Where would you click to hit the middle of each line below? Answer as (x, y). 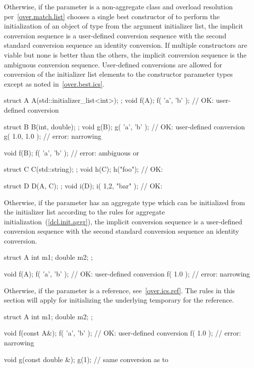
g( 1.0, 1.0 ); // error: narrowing (53, 136)
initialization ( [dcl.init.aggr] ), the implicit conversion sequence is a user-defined (123, 221)
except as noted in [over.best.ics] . (54, 83)
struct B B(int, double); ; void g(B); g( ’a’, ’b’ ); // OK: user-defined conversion (125, 126)
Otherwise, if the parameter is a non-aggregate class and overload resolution (118, 6)
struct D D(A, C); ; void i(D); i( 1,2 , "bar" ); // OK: (83, 185)
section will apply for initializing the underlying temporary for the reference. (119, 300)
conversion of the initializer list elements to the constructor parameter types (118, 74)
